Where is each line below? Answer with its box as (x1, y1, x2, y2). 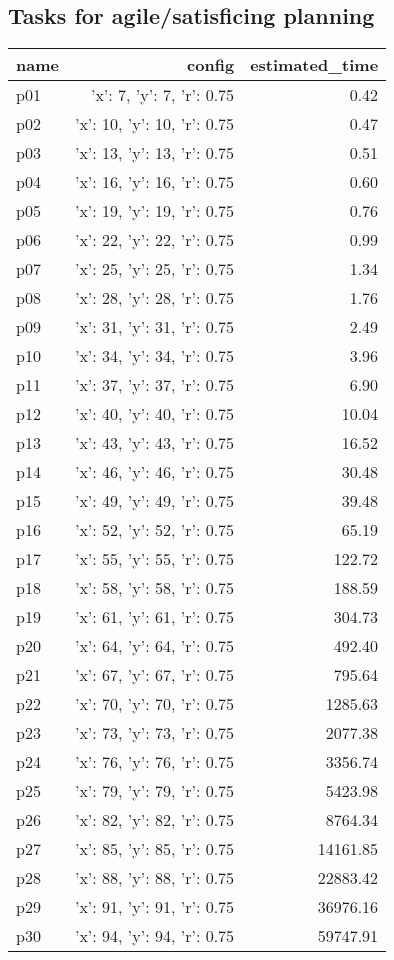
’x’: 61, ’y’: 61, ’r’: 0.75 (74, 605, 235, 629)
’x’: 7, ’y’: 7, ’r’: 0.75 (90, 83, 235, 107)
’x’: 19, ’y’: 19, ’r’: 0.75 (74, 199, 235, 223)
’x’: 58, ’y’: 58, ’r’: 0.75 (74, 576, 235, 600)
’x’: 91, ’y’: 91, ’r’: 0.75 (74, 895, 235, 919)
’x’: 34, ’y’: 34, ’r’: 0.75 (74, 344, 235, 368)
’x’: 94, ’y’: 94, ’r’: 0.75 (74, 924, 235, 948)
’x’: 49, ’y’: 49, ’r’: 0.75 (74, 489, 235, 513)
